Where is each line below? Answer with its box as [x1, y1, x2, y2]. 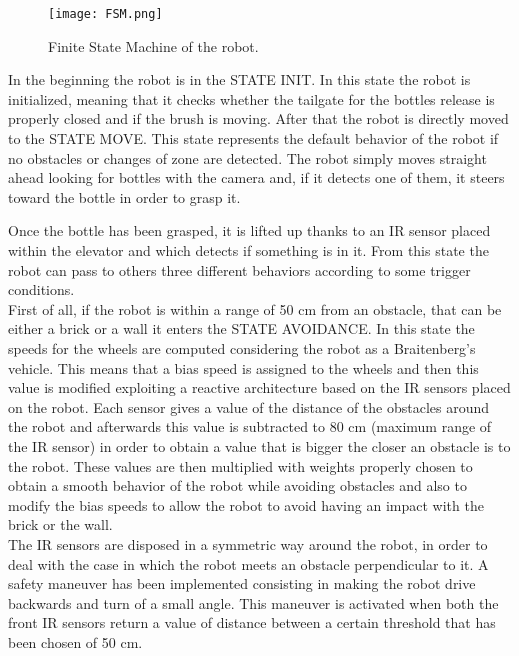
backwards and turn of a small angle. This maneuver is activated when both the [8, 592, 499, 613]
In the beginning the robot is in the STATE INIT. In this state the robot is [8, 69, 471, 90]
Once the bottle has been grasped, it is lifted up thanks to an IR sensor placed [8, 220, 491, 241]
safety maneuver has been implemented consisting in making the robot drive [8, 573, 476, 594]
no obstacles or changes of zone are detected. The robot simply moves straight [8, 147, 487, 168]
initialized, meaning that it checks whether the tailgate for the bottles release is [8, 88, 495, 109]
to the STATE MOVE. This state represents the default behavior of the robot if [8, 128, 499, 149]
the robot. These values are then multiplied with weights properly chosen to [8, 455, 473, 476]
